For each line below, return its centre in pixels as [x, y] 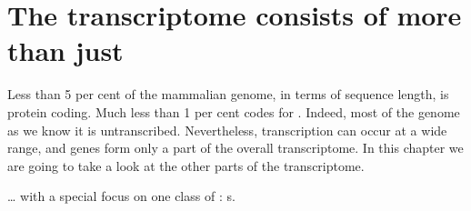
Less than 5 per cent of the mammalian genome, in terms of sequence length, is [228, 94]
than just [65, 50]
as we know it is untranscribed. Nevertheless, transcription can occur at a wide [227, 130]
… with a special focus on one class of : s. [121, 196]
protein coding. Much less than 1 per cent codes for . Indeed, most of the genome [234, 111]
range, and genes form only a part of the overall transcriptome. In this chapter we [235, 148]
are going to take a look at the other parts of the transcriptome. [186, 165]
